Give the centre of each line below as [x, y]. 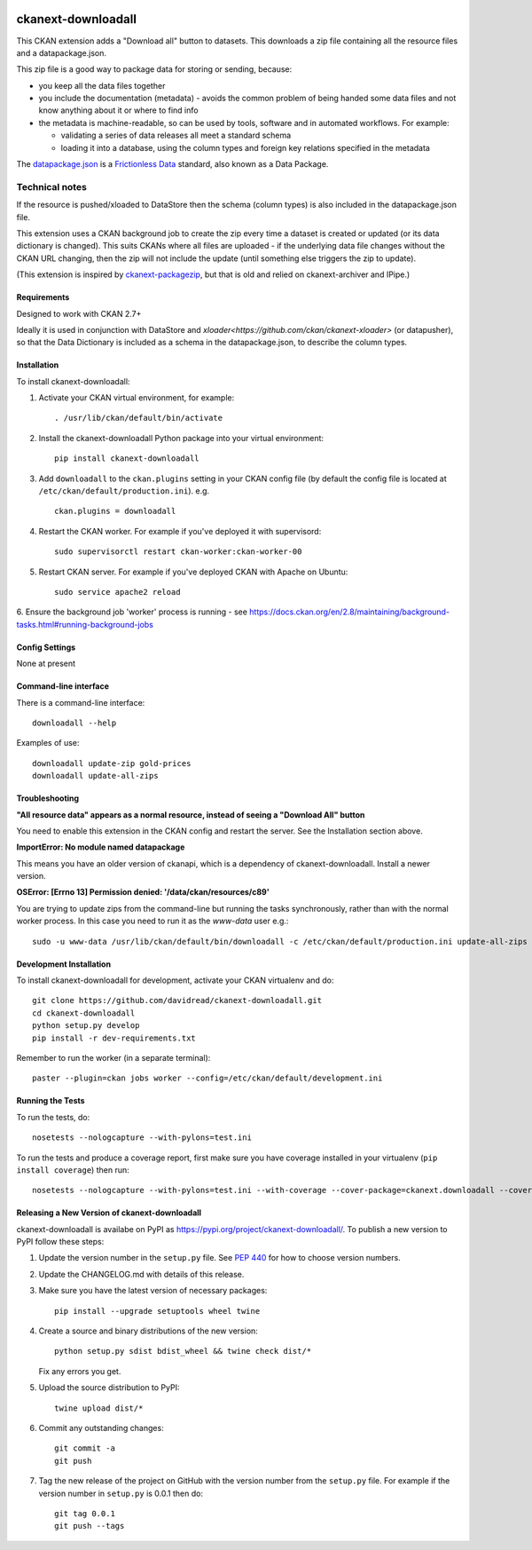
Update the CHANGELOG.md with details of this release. [141, 1274]
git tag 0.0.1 [85, 1513]
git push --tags [90, 1526]
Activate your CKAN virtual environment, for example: [137, 398]
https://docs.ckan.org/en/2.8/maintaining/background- [350, 612]
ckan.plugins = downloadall [115, 511]
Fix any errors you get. [80, 1371]
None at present [46, 664]
